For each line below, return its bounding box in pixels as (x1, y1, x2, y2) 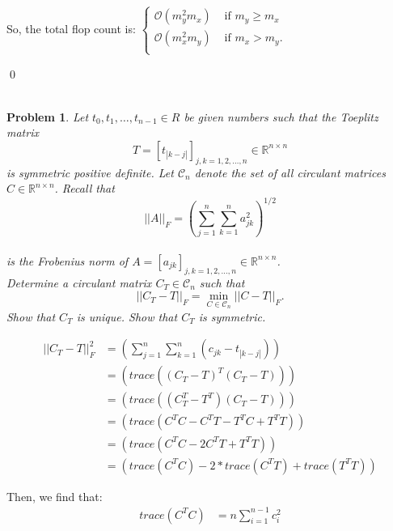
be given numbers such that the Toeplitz (184, 108, 378, 125)
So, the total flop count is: (6, 19, 136, 36)
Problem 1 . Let (6, 108, 89, 125)
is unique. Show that (76, 308, 178, 325)
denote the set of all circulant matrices (194, 164, 386, 181)
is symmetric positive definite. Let (6, 164, 174, 181)
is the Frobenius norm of (6, 252, 129, 269)
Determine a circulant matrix (6, 274, 152, 291)
